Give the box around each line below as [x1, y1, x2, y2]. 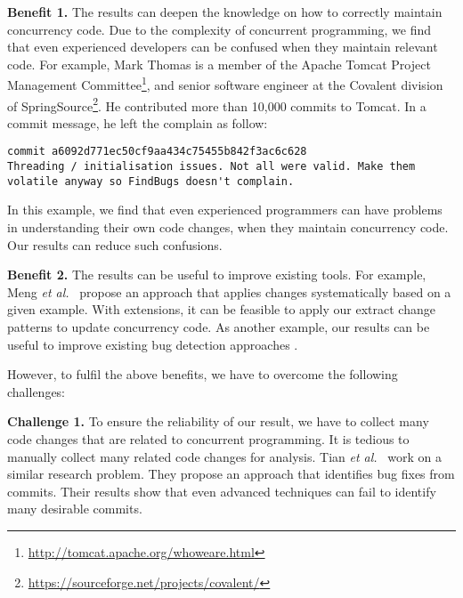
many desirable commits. [7, 499, 142, 518]
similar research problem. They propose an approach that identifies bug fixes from [7, 465, 455, 483]
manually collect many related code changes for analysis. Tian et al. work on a [7, 447, 443, 465]
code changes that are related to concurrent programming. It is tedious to [7, 429, 410, 448]
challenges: [7, 382, 66, 400]
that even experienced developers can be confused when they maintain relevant [7, 37, 438, 56]
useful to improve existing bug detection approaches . [7, 335, 298, 353]
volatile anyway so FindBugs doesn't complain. [7, 174, 295, 188]
